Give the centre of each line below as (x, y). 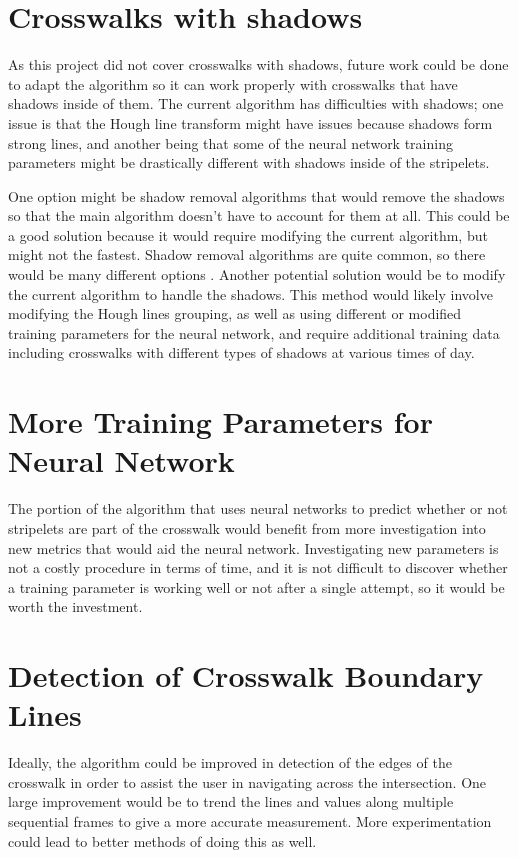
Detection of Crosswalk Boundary (246, 675)
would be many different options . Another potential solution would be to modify (257, 274)
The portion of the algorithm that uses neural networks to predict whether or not (258, 508)
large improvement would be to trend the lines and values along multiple (231, 801)
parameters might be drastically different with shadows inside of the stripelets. (249, 162)
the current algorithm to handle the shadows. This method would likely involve (250, 293)
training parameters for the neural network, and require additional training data (254, 332)
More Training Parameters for (220, 421)
